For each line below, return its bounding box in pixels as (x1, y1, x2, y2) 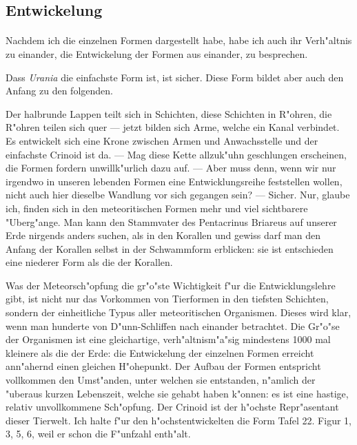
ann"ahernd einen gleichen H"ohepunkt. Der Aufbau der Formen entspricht (6, 359, 321, 373)
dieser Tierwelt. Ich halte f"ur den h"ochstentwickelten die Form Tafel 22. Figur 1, (6, 413, 351, 427)
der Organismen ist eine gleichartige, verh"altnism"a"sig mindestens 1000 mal (6, 332, 331, 346)
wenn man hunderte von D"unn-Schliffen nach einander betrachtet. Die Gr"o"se (6, 318, 340, 333)
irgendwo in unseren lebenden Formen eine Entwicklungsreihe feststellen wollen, (6, 174, 343, 188)
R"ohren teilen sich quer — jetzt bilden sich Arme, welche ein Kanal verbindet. (6, 120, 340, 134)
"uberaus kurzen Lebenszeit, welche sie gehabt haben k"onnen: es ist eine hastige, (6, 386, 349, 400)
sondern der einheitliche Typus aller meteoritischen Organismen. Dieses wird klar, (6, 305, 351, 320)
